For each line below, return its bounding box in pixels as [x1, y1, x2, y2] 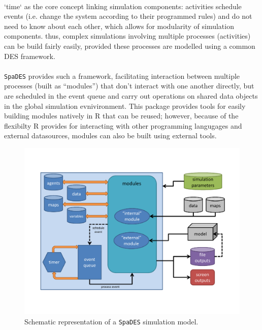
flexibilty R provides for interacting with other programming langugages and [4, 120, 242, 131]
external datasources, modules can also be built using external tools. [4, 130, 217, 141]
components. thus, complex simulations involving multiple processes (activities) [4, 31, 251, 41]
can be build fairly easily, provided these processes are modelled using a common [4, 40, 255, 51]
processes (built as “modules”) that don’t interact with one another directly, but [4, 80, 254, 91]
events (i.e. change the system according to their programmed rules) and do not [4, 11, 252, 21]
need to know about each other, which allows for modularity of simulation [4, 20, 234, 31]
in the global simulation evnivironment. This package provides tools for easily [4, 100, 246, 111]
